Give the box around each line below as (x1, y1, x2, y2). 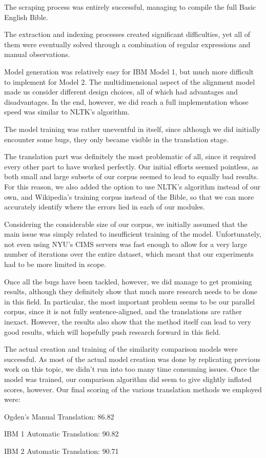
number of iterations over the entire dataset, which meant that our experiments (4, 249, 254, 259)
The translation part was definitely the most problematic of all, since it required (4, 151, 256, 162)
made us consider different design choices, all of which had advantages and (4, 86, 238, 97)
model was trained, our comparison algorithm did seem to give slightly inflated (4, 374, 252, 384)
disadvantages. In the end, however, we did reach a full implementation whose (4, 96, 249, 107)
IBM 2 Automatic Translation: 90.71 (4, 445, 119, 456)
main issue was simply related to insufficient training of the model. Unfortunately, (4, 228, 261, 239)
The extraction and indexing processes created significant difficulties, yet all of (4, 29, 250, 40)
